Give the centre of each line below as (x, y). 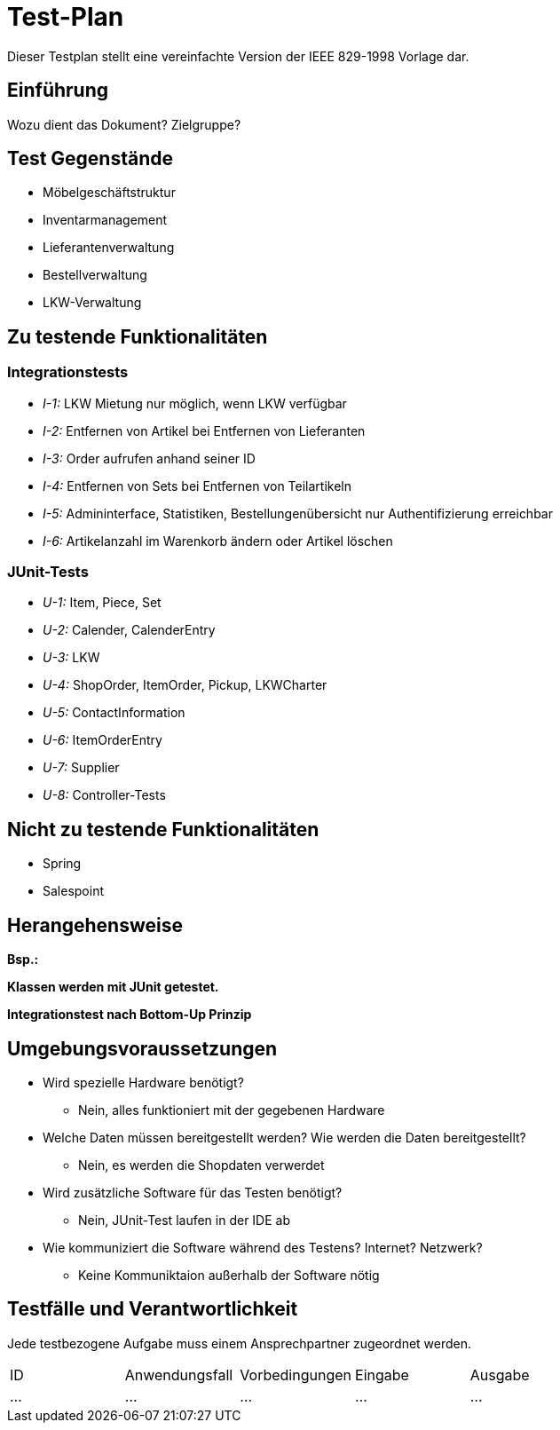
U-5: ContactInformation (114, 713)
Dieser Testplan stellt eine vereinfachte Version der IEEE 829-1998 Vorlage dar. (238, 56)
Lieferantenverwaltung (109, 248)
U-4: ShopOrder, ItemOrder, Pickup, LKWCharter (185, 685)
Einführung (58, 91)
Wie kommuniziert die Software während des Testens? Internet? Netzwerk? (263, 1247)
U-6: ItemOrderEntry (103, 740)
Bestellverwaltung (95, 275)
